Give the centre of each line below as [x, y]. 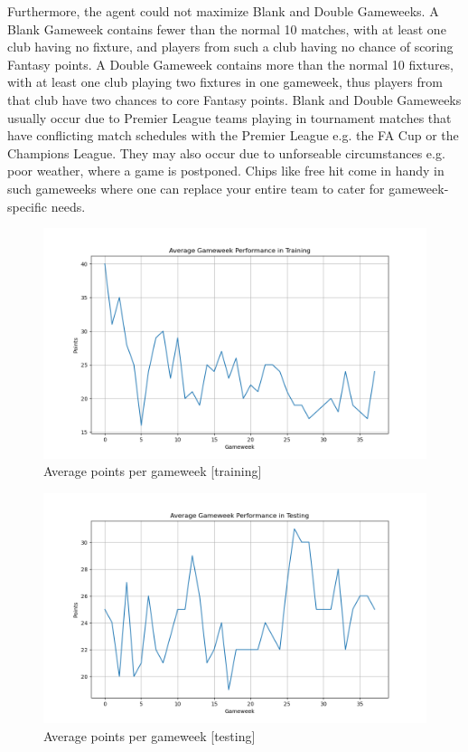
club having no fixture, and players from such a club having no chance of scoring [230, 47]
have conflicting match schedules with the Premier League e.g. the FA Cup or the [233, 135]
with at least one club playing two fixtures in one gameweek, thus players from [225, 82]
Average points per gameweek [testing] [150, 735]
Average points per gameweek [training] [153, 471]
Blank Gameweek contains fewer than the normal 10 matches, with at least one [227, 29]
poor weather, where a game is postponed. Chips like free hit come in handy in [226, 171]
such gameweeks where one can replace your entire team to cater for [196, 188]
